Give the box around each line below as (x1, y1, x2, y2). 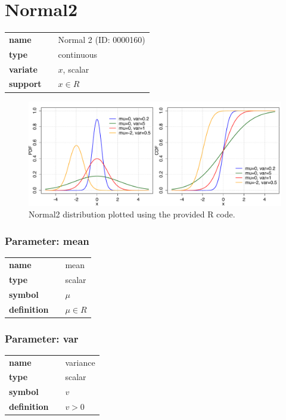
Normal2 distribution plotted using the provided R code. (29, 208, 235, 220)
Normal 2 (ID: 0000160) (58, 33, 145, 45)
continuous (58, 48, 98, 60)
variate (9, 63, 38, 75)
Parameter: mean (5, 234, 89, 248)
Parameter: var (5, 331, 79, 346)
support (9, 77, 42, 90)
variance (65, 356, 95, 368)
